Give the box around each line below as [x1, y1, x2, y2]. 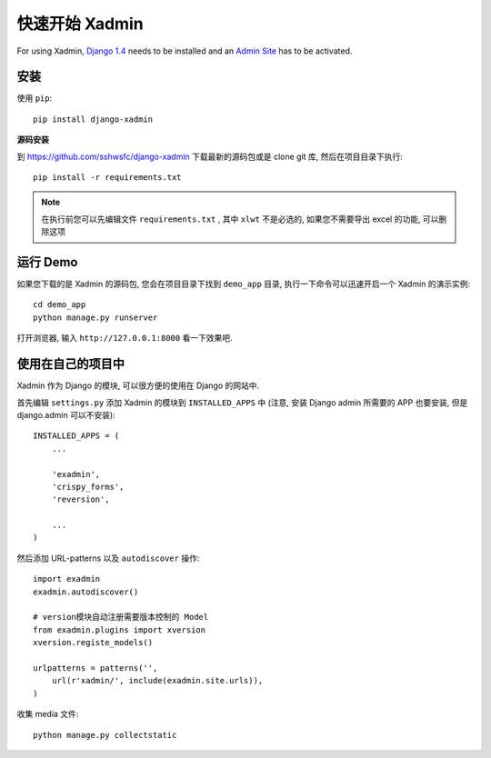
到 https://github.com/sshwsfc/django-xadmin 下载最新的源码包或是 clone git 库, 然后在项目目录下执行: [16, 151, 404, 162]
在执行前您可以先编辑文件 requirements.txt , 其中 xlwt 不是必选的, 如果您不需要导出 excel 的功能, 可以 [41, 214, 439, 224]
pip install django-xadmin [33, 114, 154, 125]
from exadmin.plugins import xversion [33, 624, 206, 635]
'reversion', [51, 494, 110, 504]
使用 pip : [16, 93, 53, 104]
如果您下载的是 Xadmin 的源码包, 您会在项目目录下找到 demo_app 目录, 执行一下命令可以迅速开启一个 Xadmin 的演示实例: [16, 278, 471, 290]
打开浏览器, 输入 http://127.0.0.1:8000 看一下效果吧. [16, 333, 233, 344]
